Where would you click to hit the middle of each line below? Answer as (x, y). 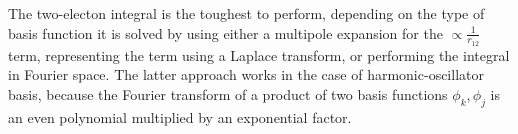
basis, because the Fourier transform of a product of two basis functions (228, 94)
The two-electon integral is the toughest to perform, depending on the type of (246, 13)
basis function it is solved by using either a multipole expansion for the (225, 32)
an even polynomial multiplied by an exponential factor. (180, 116)
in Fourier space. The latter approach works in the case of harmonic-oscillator (246, 74)
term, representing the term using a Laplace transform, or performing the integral (259, 54)
